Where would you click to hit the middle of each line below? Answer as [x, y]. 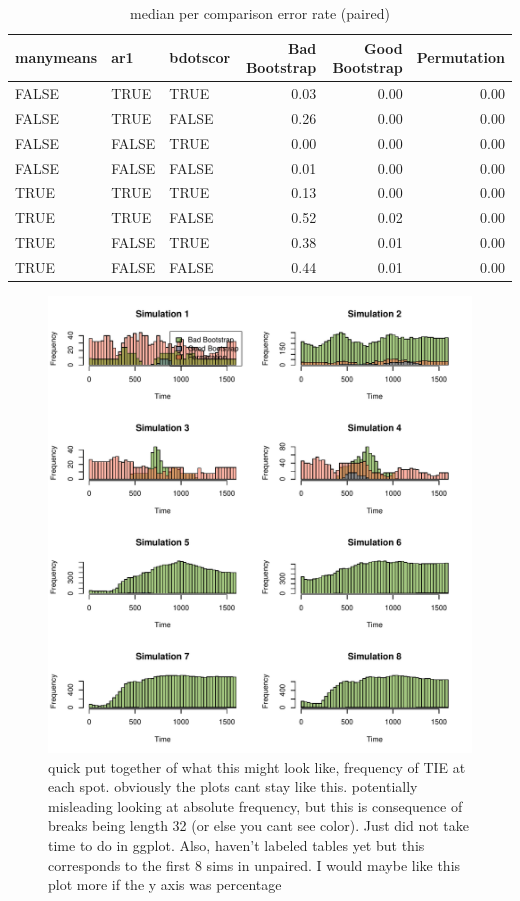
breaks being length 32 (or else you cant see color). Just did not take [258, 825]
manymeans [56, 57]
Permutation [460, 57]
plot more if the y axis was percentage [165, 884]
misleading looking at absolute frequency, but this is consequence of [255, 805]
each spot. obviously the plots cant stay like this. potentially [233, 786]
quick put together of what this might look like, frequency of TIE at [257, 766]
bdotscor [200, 57]
